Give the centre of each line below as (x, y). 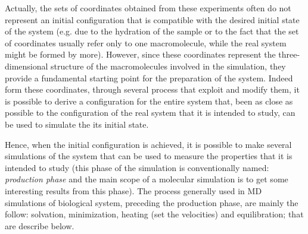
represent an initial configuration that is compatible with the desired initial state (152, 19)
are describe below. (40, 225)
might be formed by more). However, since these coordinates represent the (140, 54)
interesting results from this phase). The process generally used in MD (133, 190)
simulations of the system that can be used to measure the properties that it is (149, 156)
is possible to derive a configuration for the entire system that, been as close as (149, 101)
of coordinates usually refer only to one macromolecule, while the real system (146, 42)
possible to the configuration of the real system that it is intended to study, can (150, 113)
